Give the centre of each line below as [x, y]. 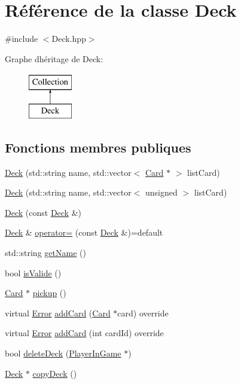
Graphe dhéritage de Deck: [54, 58]
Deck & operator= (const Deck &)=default [84, 232]
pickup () [49, 293]
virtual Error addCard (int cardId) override [84, 333]
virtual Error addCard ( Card [58, 313]
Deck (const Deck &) [43, 212]
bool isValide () [33, 272]
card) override [143, 313]
